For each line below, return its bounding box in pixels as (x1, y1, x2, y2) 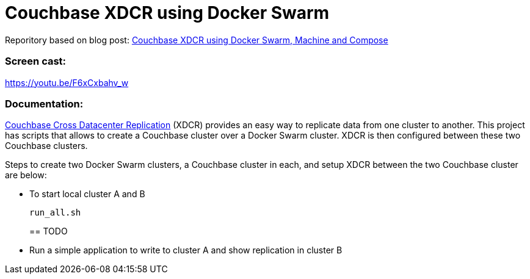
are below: (5, 170, 47, 181)
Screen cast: (5, 55, 67, 68)
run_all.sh (29, 208, 81, 218)
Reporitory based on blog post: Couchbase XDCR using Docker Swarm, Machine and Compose (5, 34, 388, 45)
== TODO (29, 226, 68, 237)
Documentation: (5, 97, 84, 110)
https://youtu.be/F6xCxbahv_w (5, 77, 129, 88)
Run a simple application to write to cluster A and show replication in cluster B (29, 245, 343, 256)
